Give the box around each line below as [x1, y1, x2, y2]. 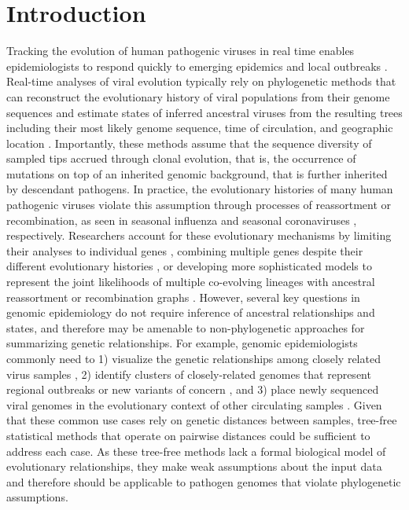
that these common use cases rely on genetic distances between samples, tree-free [6, 412, 397, 428]
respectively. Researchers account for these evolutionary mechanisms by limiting [6, 227, 392, 244]
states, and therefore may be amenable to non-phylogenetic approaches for [6, 319, 365, 336]
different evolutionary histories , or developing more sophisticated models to [6, 258, 372, 274]
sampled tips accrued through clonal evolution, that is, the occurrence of [6, 150, 356, 167]
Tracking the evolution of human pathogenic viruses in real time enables [6, 42, 355, 59]
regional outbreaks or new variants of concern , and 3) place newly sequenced [6, 381, 379, 398]
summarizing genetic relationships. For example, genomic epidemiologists [6, 335, 358, 351]
